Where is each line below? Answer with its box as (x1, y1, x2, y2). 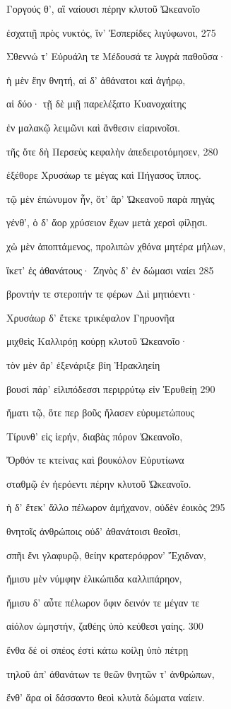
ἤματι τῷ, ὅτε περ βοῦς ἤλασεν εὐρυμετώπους (6, 405, 194, 420)
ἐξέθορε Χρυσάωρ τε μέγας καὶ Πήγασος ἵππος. (6, 168, 201, 182)
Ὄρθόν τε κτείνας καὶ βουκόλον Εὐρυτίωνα (6, 452, 184, 467)
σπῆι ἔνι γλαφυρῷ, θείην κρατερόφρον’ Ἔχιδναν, (6, 547, 206, 562)
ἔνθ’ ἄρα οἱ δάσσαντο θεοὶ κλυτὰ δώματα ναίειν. (6, 690, 205, 705)
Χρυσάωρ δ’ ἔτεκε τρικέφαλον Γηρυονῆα (6, 310, 174, 324)
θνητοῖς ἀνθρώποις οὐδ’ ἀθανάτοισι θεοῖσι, (6, 524, 181, 539)
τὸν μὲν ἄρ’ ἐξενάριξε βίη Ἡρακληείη (6, 357, 160, 372)
